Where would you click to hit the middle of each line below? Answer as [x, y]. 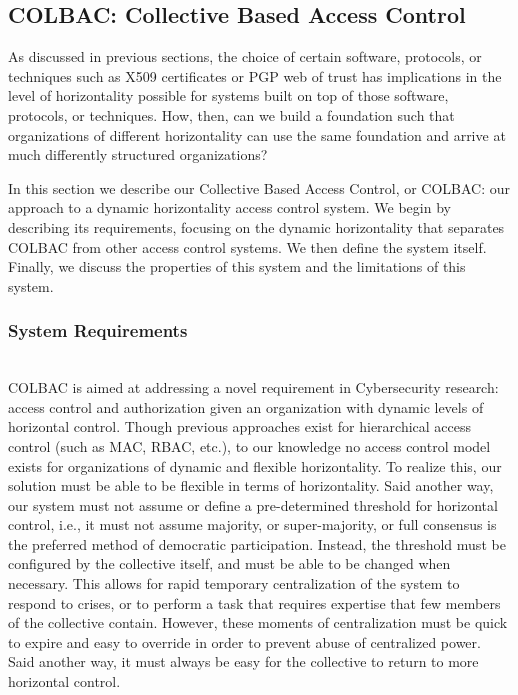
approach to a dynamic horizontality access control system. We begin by [229, 207]
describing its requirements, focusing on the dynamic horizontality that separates [256, 226]
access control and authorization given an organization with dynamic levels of [246, 406]
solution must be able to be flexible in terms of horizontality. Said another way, [251, 485]
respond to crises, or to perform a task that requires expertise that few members [254, 602]
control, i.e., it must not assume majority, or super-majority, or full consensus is [252, 524]
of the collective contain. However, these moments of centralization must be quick [258, 622]
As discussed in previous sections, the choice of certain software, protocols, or [245, 56]
